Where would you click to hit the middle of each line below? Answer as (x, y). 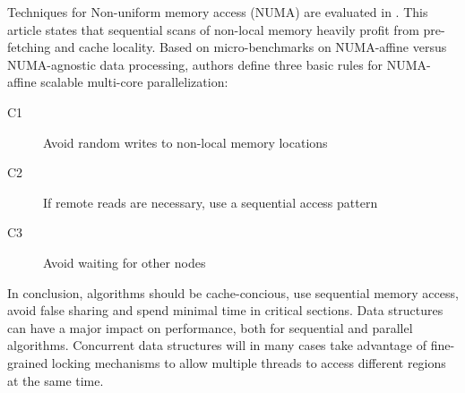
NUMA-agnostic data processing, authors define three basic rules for (195, 64)
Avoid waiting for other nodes (125, 262)
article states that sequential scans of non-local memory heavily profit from (213, 29)
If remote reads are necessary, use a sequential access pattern (211, 202)
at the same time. (56, 380)
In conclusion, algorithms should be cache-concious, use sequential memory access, (233, 292)
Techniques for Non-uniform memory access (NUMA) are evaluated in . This (218, 12)
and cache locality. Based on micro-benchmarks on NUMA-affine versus (250, 47)
